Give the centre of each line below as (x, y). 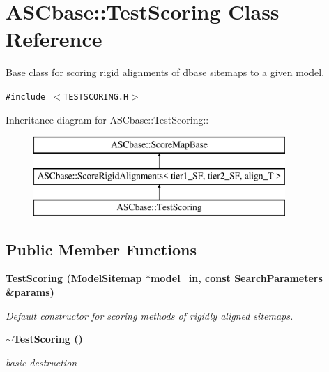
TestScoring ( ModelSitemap (74, 278)
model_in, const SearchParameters (236, 278)
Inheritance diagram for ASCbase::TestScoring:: (107, 119)
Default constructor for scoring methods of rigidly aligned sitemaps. (150, 315)
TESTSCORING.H (96, 97)
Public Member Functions (101, 249)
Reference (54, 39)
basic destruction (41, 362)
